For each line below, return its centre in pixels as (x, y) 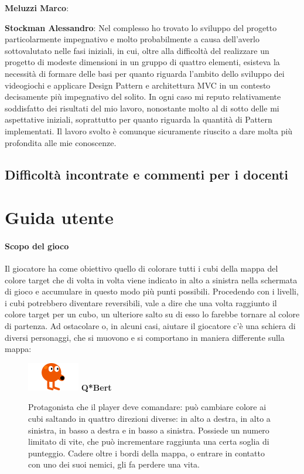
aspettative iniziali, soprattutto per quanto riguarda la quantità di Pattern (139, 119)
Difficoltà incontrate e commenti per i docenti (147, 174)
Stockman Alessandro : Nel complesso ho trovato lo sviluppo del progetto (141, 27)
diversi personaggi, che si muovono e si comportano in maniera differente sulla (145, 337)
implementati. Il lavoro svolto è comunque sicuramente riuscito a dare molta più (149, 131)
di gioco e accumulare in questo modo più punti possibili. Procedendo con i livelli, (152, 291)
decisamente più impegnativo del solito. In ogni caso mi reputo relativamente (143, 97)
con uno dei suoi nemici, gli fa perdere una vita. (114, 464)
